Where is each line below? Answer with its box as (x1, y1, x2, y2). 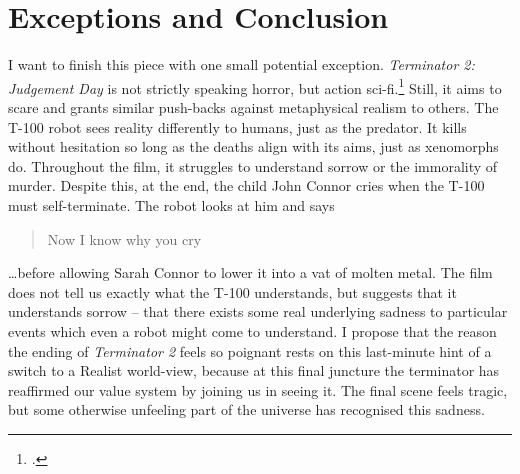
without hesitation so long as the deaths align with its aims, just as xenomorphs (8, 136, 499, 157)
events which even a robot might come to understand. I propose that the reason (8, 320, 497, 341)
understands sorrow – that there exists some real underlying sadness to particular (8, 301, 508, 322)
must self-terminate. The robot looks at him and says (8, 194, 335, 215)
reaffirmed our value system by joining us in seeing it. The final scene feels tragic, (8, 379, 508, 400)
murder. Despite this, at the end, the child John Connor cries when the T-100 (8, 175, 485, 196)
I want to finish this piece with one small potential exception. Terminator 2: (8, 54, 475, 75)
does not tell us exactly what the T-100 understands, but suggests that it (8, 281, 457, 302)
